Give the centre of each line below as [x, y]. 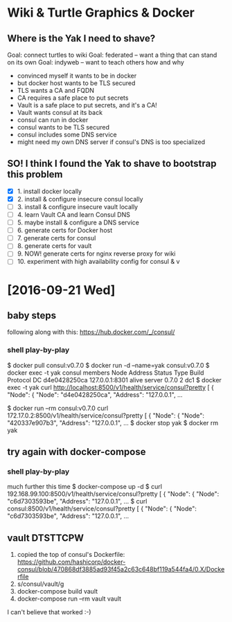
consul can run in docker [53, 120]
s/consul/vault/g [41, 584]
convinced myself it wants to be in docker [77, 75]
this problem [35, 175]
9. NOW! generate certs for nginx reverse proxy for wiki [96, 254]
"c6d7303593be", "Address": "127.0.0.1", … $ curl [77, 501]
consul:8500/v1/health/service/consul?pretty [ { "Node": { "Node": [102, 509]
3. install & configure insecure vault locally [78, 206]
